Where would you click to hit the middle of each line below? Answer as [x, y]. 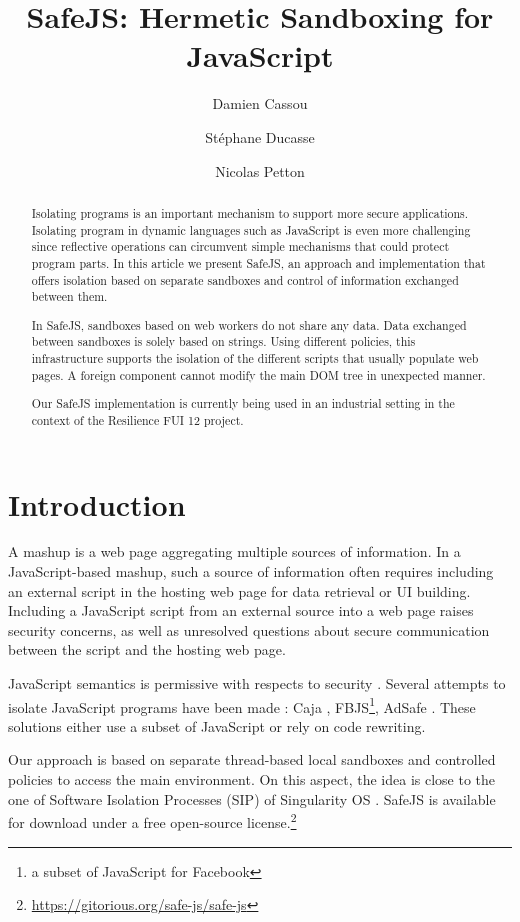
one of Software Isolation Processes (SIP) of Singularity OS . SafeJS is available [252, 798]
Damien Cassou [260, 103]
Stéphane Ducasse [260, 136]
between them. [69, 296]
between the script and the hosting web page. [147, 649]
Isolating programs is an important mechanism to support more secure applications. [250, 212]
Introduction [97, 503]
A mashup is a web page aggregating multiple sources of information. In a [234, 551]
